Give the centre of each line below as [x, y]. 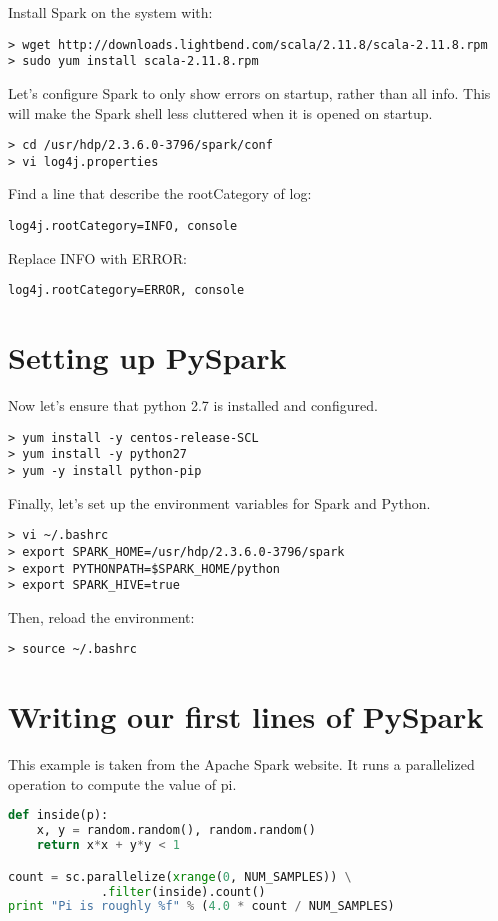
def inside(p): [58, 815]
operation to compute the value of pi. [122, 783]
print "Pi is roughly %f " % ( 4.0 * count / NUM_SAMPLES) [201, 906]
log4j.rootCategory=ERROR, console [126, 290]
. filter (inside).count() [183, 891]
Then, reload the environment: [101, 616]
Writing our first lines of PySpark [246, 716]
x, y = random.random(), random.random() [176, 830]
